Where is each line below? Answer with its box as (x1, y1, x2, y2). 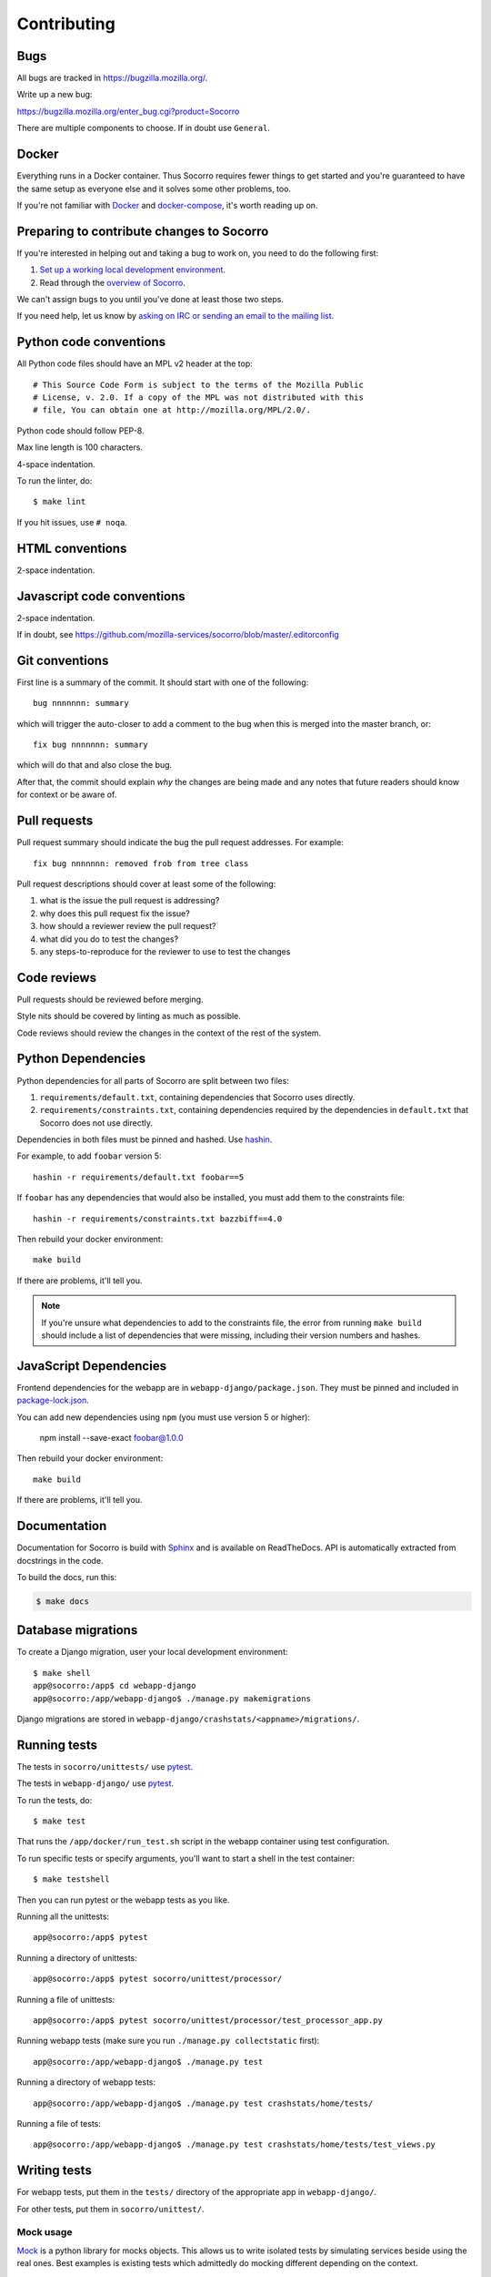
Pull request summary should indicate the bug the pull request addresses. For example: (16, 837, 345, 848)
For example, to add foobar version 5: (16, 1150, 163, 1161)
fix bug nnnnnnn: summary (33, 740, 149, 750)
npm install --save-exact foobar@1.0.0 (39, 1433, 184, 1444)
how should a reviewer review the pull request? (39, 921, 216, 932)
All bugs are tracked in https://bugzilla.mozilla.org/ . (16, 73, 208, 84)
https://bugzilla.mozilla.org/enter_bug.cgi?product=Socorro (16, 106, 240, 117)
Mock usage (16, 2226, 73, 2239)
